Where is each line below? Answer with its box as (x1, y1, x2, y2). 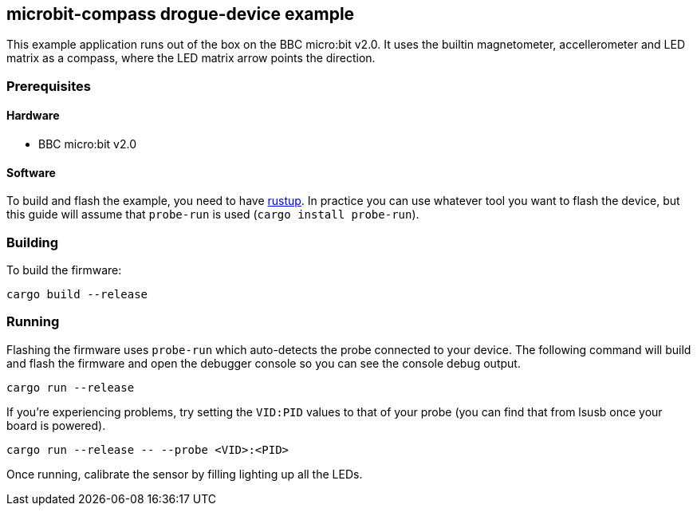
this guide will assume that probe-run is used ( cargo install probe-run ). (6, 207, 419, 222)
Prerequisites (6, 77, 91, 94)
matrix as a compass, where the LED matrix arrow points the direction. (6, 51, 376, 65)
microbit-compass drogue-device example (6, 4, 355, 24)
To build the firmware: (6, 262, 122, 277)
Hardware (6, 108, 60, 123)
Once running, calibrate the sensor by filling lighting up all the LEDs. (6, 467, 363, 481)
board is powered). (6, 418, 106, 432)
